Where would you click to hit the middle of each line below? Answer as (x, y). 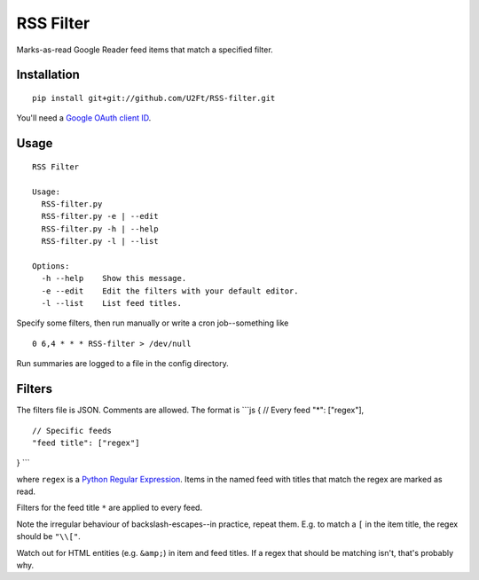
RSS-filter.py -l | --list (100, 241)
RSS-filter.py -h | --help (100, 229)
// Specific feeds (72, 431)
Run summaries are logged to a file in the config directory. (123, 364)
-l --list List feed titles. (111, 303)
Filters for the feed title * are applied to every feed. (110, 508)
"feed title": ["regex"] (86, 443)
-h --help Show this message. (114, 278)
